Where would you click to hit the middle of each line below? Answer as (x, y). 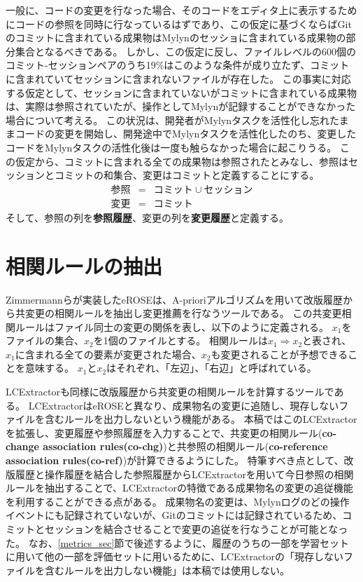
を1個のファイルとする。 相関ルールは (180, 340)
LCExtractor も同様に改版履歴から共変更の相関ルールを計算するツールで (170, 392)
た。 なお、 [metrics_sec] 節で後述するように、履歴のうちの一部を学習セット (177, 542)
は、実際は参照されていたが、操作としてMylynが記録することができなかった (181, 106)
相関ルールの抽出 (84, 265)
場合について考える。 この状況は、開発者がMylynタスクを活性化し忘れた (172, 120)
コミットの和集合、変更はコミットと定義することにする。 (187, 175)
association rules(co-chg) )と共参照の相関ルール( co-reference (185, 446)
